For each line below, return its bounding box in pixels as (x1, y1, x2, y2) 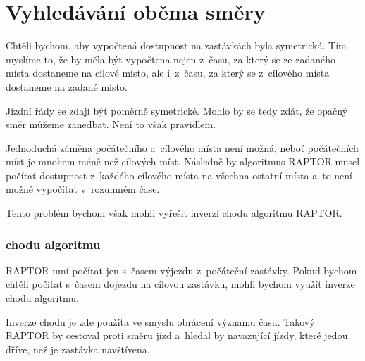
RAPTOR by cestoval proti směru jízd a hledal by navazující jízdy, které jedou (6, 328, 348, 343)
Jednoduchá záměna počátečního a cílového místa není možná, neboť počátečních (6, 140, 359, 155)
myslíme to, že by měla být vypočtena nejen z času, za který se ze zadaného (6, 51, 336, 66)
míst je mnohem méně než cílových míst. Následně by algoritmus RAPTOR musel (6, 154, 360, 169)
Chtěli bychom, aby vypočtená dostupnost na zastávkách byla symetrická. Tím (6, 38, 347, 53)
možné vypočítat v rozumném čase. (6, 182, 160, 196)
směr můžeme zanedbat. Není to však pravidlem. (6, 117, 216, 132)
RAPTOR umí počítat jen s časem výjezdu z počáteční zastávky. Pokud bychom (6, 262, 357, 277)
